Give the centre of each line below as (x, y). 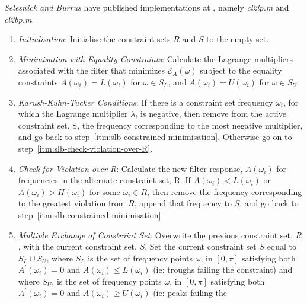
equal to (282, 246)
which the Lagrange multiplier (73, 114)
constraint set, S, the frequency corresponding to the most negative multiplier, (160, 125)
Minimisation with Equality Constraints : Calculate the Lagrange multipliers (155, 58)
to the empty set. (238, 39)
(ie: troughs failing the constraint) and (223, 269)
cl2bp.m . (19, 19)
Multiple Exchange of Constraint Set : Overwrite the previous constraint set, (155, 235)
